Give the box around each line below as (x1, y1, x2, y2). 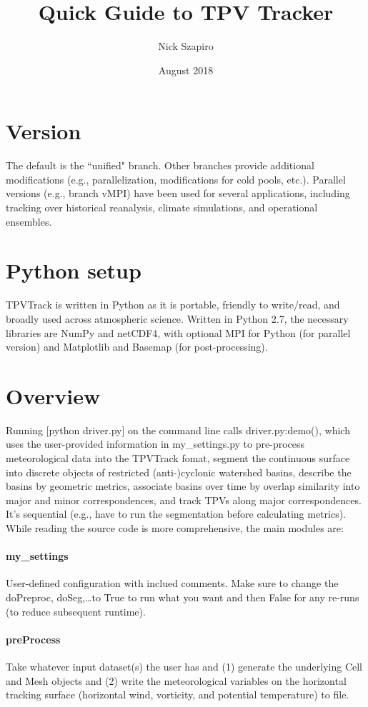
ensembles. (6, 214, 52, 229)
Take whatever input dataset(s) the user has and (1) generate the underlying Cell (6, 658, 363, 673)
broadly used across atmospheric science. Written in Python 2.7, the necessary (6, 311, 349, 326)
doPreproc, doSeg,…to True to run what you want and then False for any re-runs (6, 589, 359, 604)
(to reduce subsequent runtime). (6, 603, 146, 618)
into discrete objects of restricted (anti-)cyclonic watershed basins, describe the (6, 464, 352, 479)
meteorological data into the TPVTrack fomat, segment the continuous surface (6, 451, 350, 466)
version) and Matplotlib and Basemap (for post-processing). (6, 339, 268, 354)
